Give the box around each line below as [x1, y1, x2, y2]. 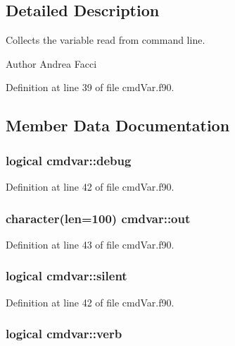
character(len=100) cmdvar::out [6, 209, 191, 227]
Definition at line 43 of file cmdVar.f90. [6, 237, 174, 251]
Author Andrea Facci [6, 56, 97, 71]
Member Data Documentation [6, 114, 230, 136]
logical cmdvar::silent [6, 267, 127, 285]
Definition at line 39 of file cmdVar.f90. [6, 80, 174, 95]
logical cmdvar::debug [6, 151, 132, 169]
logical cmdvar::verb [6, 325, 122, 342]
